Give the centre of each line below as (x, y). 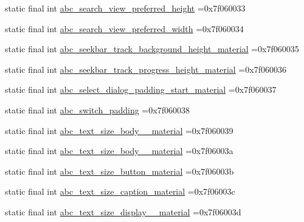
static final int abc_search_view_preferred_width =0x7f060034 (124, 28)
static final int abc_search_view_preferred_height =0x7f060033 (125, 8)
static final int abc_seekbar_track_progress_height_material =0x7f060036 (146, 69)
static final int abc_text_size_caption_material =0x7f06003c (120, 191)
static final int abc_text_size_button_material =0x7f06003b (119, 171)
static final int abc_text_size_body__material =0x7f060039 (119, 130)
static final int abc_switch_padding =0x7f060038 (97, 109)
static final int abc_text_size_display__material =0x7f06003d (123, 211)
